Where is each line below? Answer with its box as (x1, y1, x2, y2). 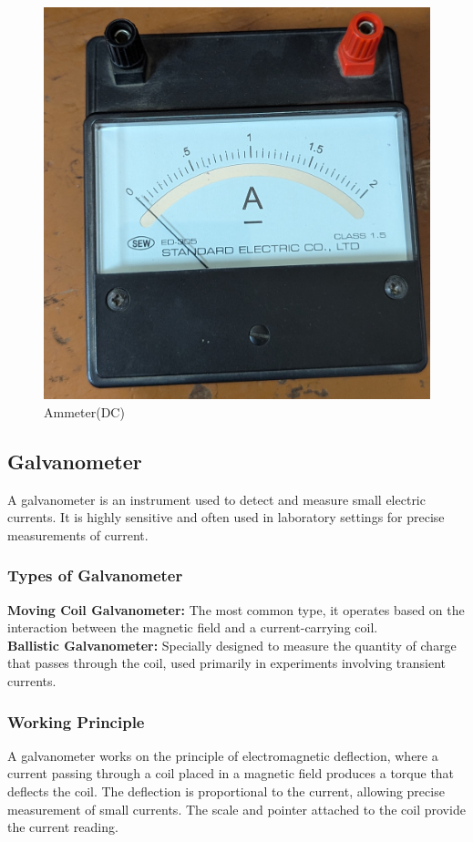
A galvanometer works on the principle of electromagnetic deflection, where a (7, 745, 438, 765)
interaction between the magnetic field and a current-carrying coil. (7, 618, 378, 637)
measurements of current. (7, 525, 149, 544)
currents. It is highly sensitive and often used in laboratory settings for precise (7, 508, 445, 527)
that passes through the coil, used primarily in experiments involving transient (7, 653, 446, 673)
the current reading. (7, 817, 118, 837)
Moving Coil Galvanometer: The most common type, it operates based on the (7, 600, 465, 619)
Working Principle (7, 710, 145, 733)
